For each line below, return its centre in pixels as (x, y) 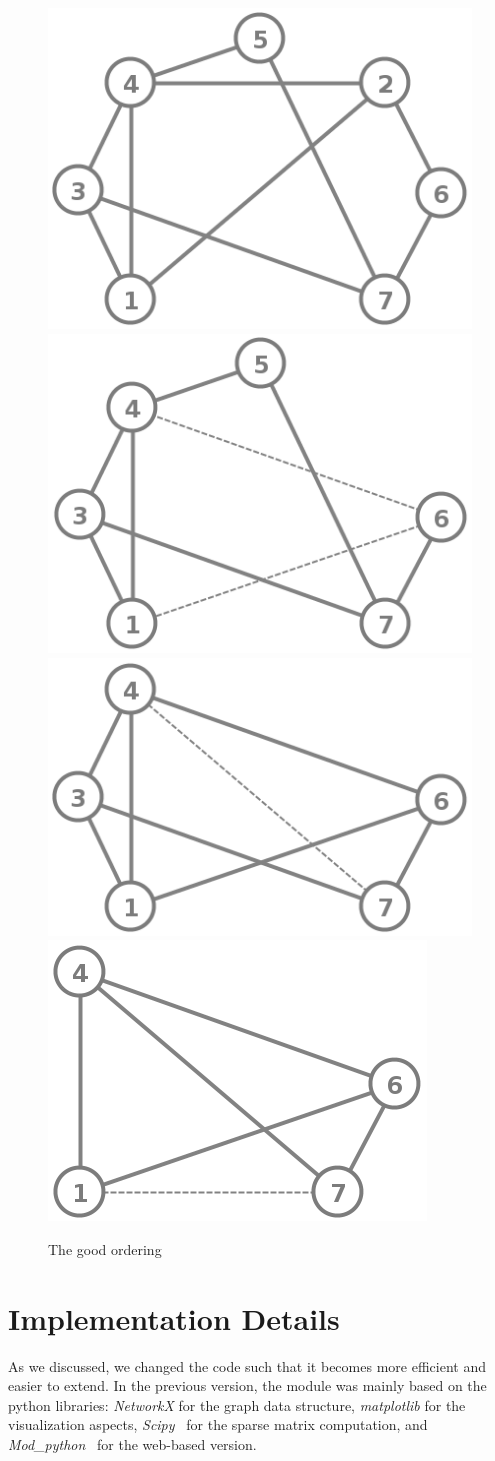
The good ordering (105, 1248)
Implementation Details (174, 1317)
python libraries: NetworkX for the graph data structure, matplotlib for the (237, 1404)
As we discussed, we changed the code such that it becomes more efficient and (247, 1365)
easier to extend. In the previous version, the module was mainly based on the (247, 1385)
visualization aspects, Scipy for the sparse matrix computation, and (218, 1424)
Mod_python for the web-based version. (132, 1443)
